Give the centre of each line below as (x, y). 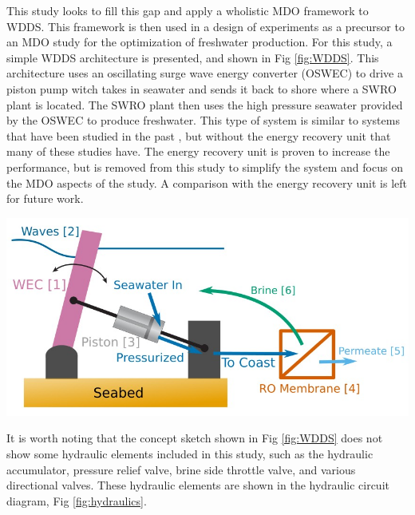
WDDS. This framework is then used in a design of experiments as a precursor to (206, 26)
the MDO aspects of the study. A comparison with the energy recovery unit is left (207, 182)
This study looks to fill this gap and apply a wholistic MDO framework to (188, 10)
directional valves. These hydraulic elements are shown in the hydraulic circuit (198, 485)
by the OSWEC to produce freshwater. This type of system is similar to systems (203, 120)
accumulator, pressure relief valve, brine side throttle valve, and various (181, 469)
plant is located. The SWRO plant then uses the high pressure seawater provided (205, 104)
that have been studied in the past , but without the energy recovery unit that (199, 135)
